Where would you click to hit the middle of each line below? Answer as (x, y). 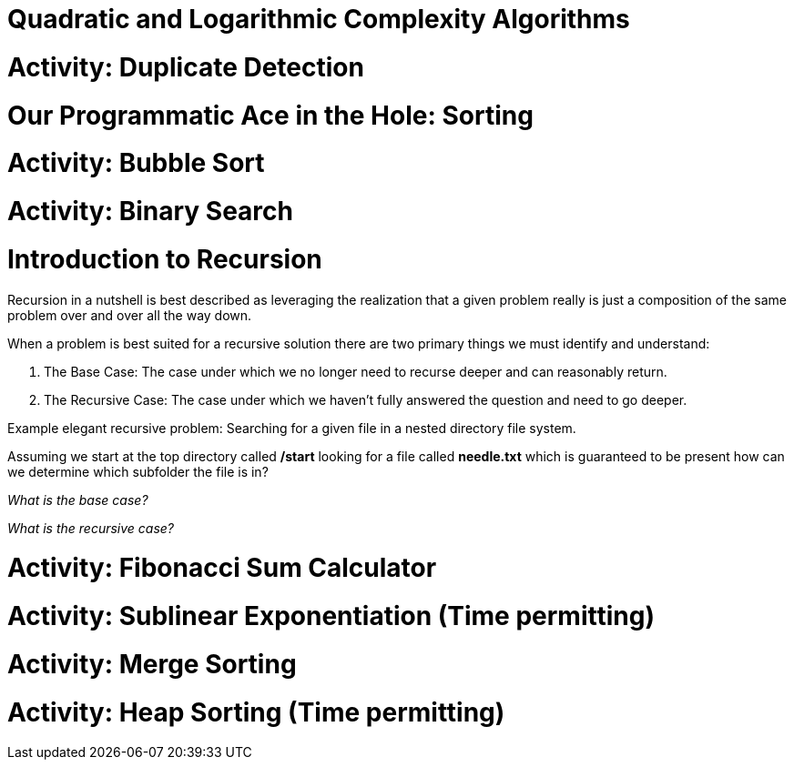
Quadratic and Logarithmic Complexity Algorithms (319, 19)
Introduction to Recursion (165, 259)
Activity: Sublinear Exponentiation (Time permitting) (331, 616)
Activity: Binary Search (150, 211)
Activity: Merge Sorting (152, 664)
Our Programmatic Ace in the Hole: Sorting (270, 115)
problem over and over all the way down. (130, 315)
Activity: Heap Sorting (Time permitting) (256, 712)
